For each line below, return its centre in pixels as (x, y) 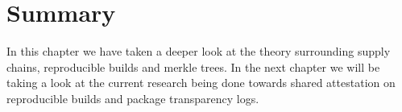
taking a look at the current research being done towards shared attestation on (201, 83)
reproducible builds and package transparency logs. (133, 98)
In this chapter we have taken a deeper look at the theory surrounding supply (199, 51)
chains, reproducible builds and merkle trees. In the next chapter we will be (193, 66)
